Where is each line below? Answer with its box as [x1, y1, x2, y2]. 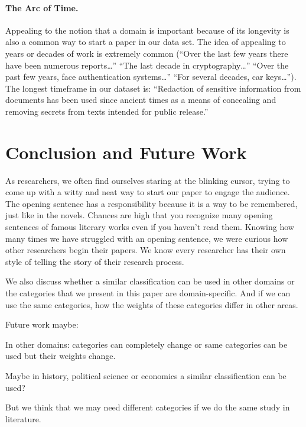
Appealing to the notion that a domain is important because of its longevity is [5, 24, 289, 36]
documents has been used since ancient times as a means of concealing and [5, 93, 276, 106]
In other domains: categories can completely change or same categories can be [5, 338, 288, 350]
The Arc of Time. [5, 1, 79, 14]
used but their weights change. [5, 350, 116, 362]
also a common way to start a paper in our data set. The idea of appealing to [5, 35, 286, 48]
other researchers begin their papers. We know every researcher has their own [5, 244, 286, 256]
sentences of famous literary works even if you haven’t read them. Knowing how [5, 221, 294, 233]
